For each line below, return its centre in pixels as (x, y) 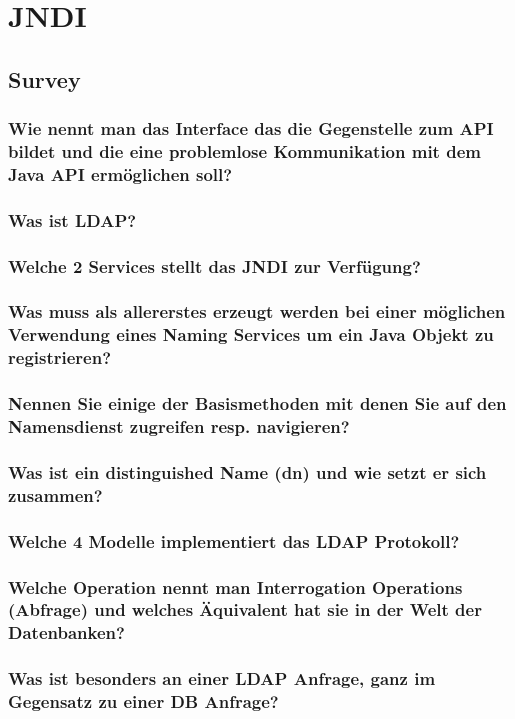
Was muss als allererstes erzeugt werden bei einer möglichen (257, 311)
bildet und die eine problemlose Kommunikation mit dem (244, 151)
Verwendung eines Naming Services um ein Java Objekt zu (251, 334)
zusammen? (55, 494)
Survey (44, 78)
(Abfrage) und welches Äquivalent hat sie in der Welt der (245, 609)
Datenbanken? (66, 632)
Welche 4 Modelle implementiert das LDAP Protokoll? (234, 540)
